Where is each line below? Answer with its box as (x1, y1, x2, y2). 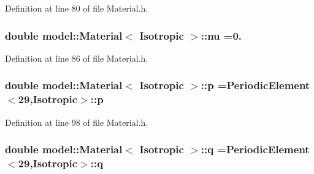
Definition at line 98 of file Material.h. (5, 115, 148, 128)
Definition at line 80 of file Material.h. (5, 2, 148, 14)
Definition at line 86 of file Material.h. (5, 51, 148, 64)
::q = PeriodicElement (201, 142, 310, 157)
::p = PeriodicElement (201, 78, 310, 93)
